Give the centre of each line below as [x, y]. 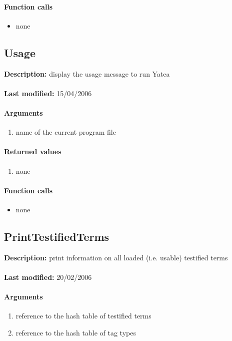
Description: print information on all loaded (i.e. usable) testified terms [116, 257]
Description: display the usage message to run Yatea [87, 73]
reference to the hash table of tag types [76, 332]
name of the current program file [66, 132]
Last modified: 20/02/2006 [48, 277]
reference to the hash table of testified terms [83, 316]
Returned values [33, 151]
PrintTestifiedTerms [57, 236]
